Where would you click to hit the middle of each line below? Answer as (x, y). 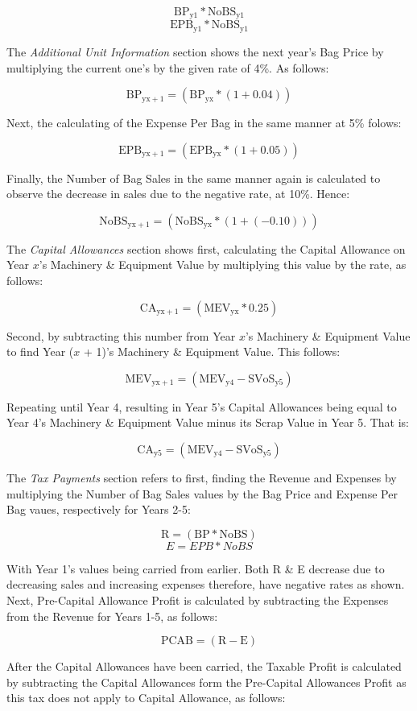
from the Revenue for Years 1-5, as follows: (112, 616)
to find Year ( (40, 351)
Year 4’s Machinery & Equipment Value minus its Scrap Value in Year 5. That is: (208, 422)
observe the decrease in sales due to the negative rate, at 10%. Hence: (178, 194)
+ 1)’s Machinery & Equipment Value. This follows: (212, 351)
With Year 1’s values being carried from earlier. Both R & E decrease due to (196, 568)
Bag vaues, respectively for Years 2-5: (99, 509)
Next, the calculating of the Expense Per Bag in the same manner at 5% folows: (204, 123)
